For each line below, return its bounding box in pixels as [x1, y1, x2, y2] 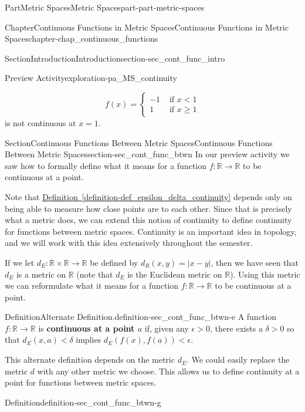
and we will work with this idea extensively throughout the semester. [5, 237, 253, 249]
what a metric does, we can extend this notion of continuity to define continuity [5, 214, 292, 226]
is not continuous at [5, 116, 76, 129]
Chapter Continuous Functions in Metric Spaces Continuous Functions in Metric [5, 21, 289, 33]
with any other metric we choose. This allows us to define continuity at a [37, 364, 300, 377]
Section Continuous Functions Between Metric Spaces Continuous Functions [5, 136, 273, 148]
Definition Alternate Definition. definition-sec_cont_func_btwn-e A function [5, 310, 276, 323]
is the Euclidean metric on [127, 268, 222, 280]
